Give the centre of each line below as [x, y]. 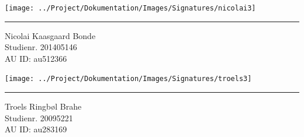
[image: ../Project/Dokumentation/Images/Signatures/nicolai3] [130, 8]
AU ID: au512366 [36, 58]
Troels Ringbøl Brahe [43, 106]
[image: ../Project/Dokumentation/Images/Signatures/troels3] [128, 79]
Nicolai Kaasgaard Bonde [50, 35]
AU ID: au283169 [36, 129]
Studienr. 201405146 [41, 47]
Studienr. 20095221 [39, 117]
